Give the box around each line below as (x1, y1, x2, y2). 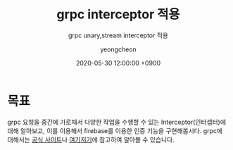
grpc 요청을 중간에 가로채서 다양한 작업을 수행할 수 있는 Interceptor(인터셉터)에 (7, 118, 227, 126)
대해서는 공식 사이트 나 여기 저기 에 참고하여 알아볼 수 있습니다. (7, 135, 175, 144)
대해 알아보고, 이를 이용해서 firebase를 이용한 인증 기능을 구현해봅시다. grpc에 (7, 126, 223, 135)
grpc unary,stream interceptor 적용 (68, 31, 169, 39)
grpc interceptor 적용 (56, 6, 180, 23)
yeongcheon (99, 45, 137, 54)
